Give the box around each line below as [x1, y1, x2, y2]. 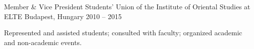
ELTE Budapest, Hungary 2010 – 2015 [4, 11, 122, 21]
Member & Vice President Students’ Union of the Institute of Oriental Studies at [4, 1, 251, 11]
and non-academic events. [4, 37, 82, 47]
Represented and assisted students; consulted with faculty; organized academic [4, 27, 243, 38]
